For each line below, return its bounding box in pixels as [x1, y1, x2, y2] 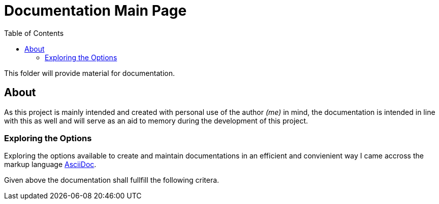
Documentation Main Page [4, 2, 187, 19]
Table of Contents [4, 28, 64, 37]
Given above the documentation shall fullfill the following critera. [4, 176, 219, 185]
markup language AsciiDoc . [4, 160, 97, 169]
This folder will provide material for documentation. [4, 68, 175, 77]
